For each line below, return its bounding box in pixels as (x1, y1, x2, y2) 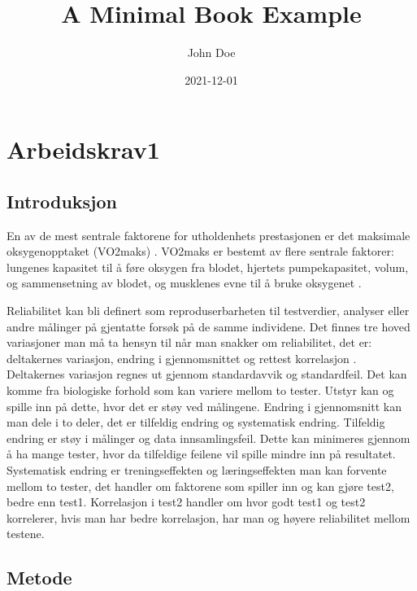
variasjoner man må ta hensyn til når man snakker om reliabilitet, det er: (7, 334, 372, 351)
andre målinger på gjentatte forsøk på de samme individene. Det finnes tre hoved (7, 317, 410, 335)
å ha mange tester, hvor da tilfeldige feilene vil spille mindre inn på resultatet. (7, 445, 396, 462)
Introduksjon (7, 188, 117, 213)
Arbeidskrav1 (7, 133, 160, 166)
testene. (7, 525, 45, 542)
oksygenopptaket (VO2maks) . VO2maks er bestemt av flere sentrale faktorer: (7, 243, 394, 260)
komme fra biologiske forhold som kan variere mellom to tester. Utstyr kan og (7, 382, 394, 399)
